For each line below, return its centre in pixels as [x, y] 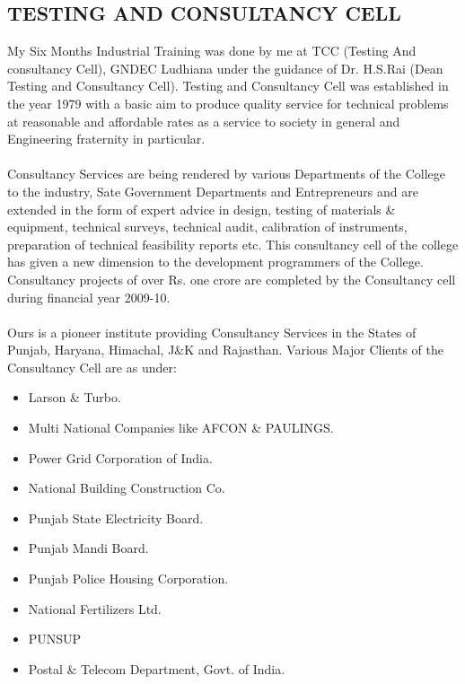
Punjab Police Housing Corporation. [128, 579]
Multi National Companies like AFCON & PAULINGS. [181, 428]
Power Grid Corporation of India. [120, 457]
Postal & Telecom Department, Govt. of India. [157, 668]
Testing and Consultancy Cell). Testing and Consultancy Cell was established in [228, 86]
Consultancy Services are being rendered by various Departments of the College [226, 174]
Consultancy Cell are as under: [92, 367]
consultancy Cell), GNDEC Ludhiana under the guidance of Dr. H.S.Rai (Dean [225, 68]
